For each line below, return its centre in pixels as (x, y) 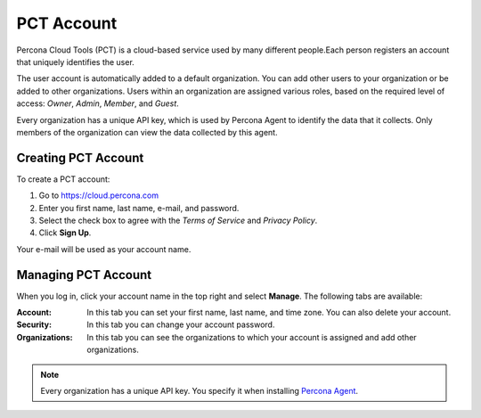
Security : (34, 324)
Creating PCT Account (80, 157)
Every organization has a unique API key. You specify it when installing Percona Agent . (200, 391)
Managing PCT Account (84, 275)
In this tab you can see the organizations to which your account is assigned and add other (252, 337)
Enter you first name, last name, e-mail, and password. (139, 208)
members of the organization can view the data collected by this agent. (147, 132)
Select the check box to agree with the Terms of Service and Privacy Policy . (178, 220)
